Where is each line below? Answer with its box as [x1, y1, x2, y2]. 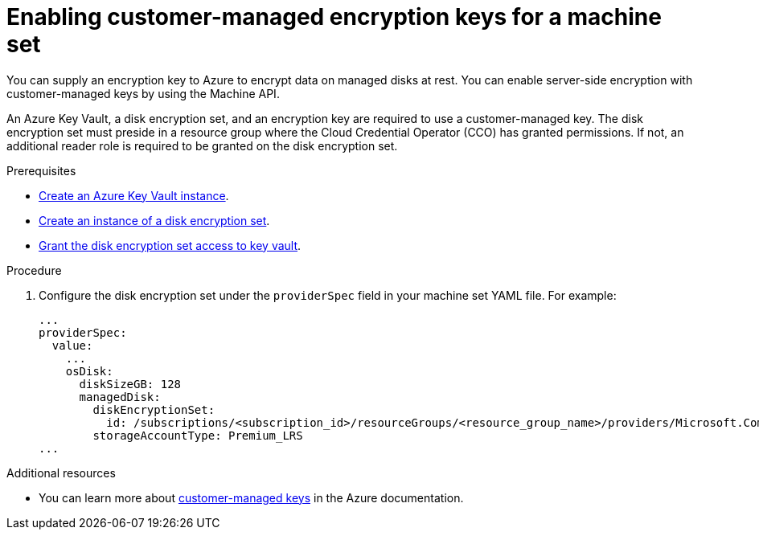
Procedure [6, 263, 62, 277]
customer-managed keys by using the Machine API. [6, 86, 280, 100]
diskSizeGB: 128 [79, 377, 182, 391]
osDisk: [65, 364, 113, 378]
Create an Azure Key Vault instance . [39, 188, 229, 203]
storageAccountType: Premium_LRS [92, 428, 303, 442]
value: [51, 338, 93, 352]
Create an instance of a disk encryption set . [39, 213, 270, 227]
